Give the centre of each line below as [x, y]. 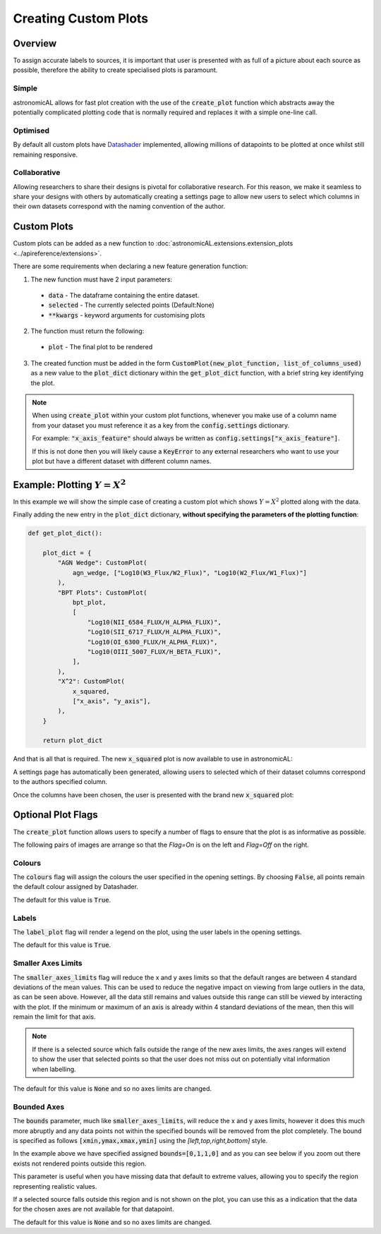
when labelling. [54, 1069]
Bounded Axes [39, 1106]
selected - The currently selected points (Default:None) [131, 305]
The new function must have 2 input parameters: [102, 279]
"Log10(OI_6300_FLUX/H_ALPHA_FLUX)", [152, 642]
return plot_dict [73, 740]
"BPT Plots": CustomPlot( [102, 592]
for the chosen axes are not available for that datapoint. [93, 1209]
